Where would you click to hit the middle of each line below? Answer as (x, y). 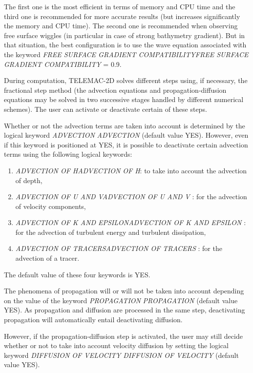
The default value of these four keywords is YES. (77, 274)
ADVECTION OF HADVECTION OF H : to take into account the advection (131, 170)
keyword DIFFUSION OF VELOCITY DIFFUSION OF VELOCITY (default (121, 355)
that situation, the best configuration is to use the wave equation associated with (125, 45)
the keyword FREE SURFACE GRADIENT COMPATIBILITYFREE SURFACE (126, 54)
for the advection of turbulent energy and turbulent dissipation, (111, 232)
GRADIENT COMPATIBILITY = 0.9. (63, 64)
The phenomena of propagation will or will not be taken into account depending (124, 291)
